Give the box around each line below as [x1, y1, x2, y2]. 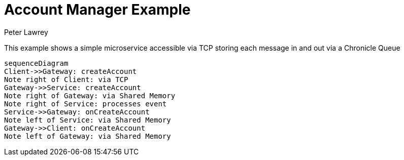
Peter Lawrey [4, 27, 48, 36]
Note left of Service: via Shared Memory [4, 115, 171, 124]
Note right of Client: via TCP [4, 75, 128, 84]
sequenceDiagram [4, 59, 69, 67]
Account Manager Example [4, 1, 191, 18]
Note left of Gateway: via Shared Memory [4, 132, 171, 140]
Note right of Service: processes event [4, 99, 167, 108]
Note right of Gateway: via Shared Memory [4, 91, 176, 100]
